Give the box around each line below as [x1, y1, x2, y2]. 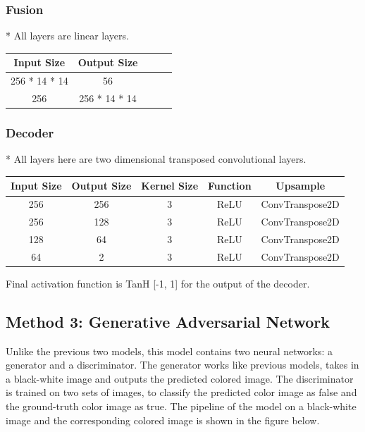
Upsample [276, 178, 326, 193]
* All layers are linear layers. [6, 28, 129, 43]
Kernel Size [141, 178, 199, 193]
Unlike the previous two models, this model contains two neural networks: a [6, 343, 333, 358]
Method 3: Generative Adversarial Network [6, 310, 330, 332]
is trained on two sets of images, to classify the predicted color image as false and [6, 385, 357, 400]
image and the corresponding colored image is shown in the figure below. [6, 412, 320, 427]
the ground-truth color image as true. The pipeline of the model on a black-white [6, 399, 357, 414]
